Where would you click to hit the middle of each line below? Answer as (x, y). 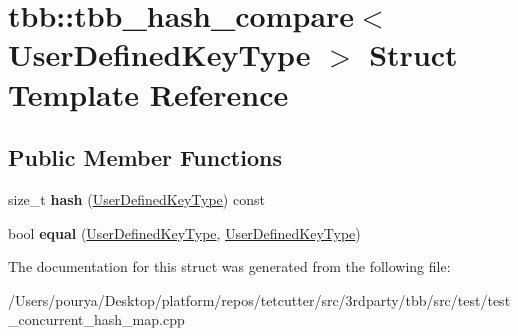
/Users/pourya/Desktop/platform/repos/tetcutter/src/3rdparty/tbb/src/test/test (259, 299)
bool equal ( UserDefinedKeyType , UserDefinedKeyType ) (184, 232)
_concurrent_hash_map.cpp (96, 319)
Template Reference (148, 93)
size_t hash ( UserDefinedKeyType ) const (136, 198)
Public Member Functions (145, 157)
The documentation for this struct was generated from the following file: (229, 266)
